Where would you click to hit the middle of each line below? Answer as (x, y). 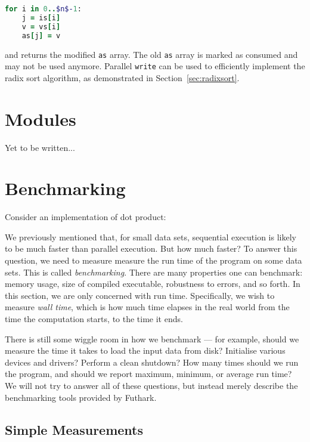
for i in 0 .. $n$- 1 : (43, 9)
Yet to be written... (40, 147)
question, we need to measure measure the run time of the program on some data (154, 260)
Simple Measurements (74, 429)
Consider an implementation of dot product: (86, 217)
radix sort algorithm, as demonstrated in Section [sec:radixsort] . (122, 77)
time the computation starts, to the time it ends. (94, 319)
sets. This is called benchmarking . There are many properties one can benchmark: (154, 272)
